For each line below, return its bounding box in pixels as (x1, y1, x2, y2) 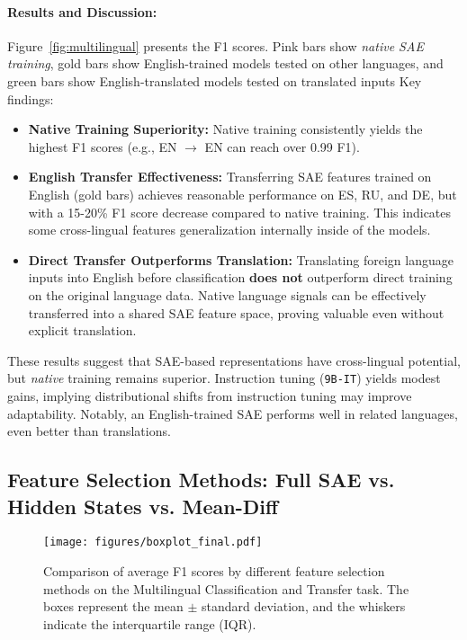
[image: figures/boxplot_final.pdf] (43, 536, 263, 549)
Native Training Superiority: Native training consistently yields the (28, 120, 423, 138)
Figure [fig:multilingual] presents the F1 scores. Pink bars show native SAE (7, 36, 424, 55)
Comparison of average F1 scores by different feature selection (43, 561, 385, 580)
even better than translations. (7, 422, 171, 440)
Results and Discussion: (7, 2, 157, 21)
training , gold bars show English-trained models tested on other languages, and (7, 54, 444, 73)
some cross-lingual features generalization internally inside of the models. (28, 220, 431, 239)
